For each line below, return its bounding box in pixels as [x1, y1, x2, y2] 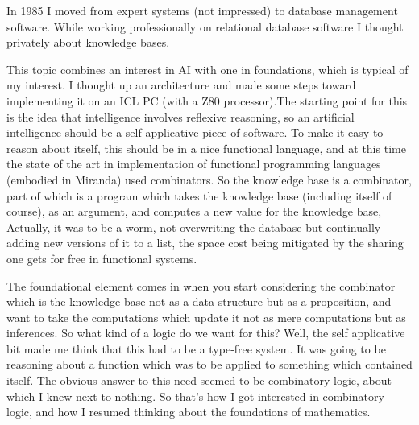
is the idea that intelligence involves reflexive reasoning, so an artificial [6, 108, 355, 125]
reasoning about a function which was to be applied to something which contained [6, 356, 413, 373]
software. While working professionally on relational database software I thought [6, 18, 404, 35]
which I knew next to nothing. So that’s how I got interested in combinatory [6, 387, 384, 404]
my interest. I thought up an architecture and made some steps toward [6, 76, 356, 93]
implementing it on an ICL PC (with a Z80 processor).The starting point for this [6, 92, 408, 109]
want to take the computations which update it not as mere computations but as [6, 308, 406, 325]
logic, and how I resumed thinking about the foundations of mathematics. [6, 403, 371, 420]
